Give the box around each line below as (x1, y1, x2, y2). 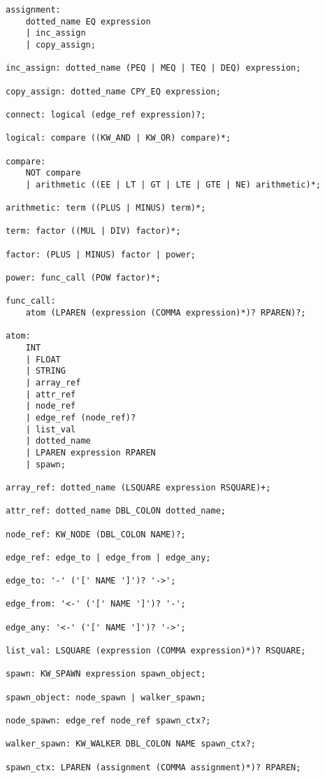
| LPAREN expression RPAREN (25, 447, 156, 458)
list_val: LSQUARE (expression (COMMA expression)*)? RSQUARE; (6, 646, 306, 656)
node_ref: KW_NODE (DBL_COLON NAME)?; (6, 529, 186, 539)
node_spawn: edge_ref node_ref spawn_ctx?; (6, 716, 211, 726)
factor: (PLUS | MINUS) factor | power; (6, 249, 196, 260)
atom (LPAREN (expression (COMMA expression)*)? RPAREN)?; (25, 308, 306, 318)
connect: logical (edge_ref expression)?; (6, 109, 206, 120)
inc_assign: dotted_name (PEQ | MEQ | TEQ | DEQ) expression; (6, 63, 301, 73)
